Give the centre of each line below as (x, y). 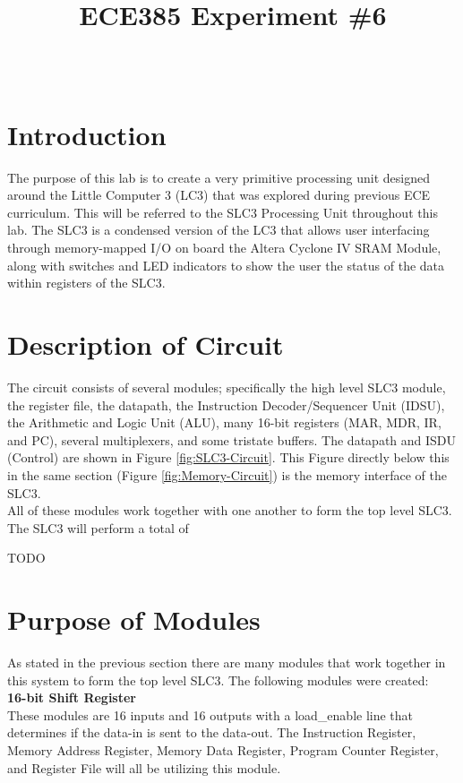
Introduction (87, 134)
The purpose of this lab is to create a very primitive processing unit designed (219, 177)
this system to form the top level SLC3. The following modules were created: (218, 680)
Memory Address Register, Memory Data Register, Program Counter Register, (223, 749)
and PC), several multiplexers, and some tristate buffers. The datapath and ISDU (232, 439)
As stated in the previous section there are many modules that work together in (227, 662)
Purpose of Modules (134, 620)
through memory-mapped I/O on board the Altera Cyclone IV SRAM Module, (224, 248)
